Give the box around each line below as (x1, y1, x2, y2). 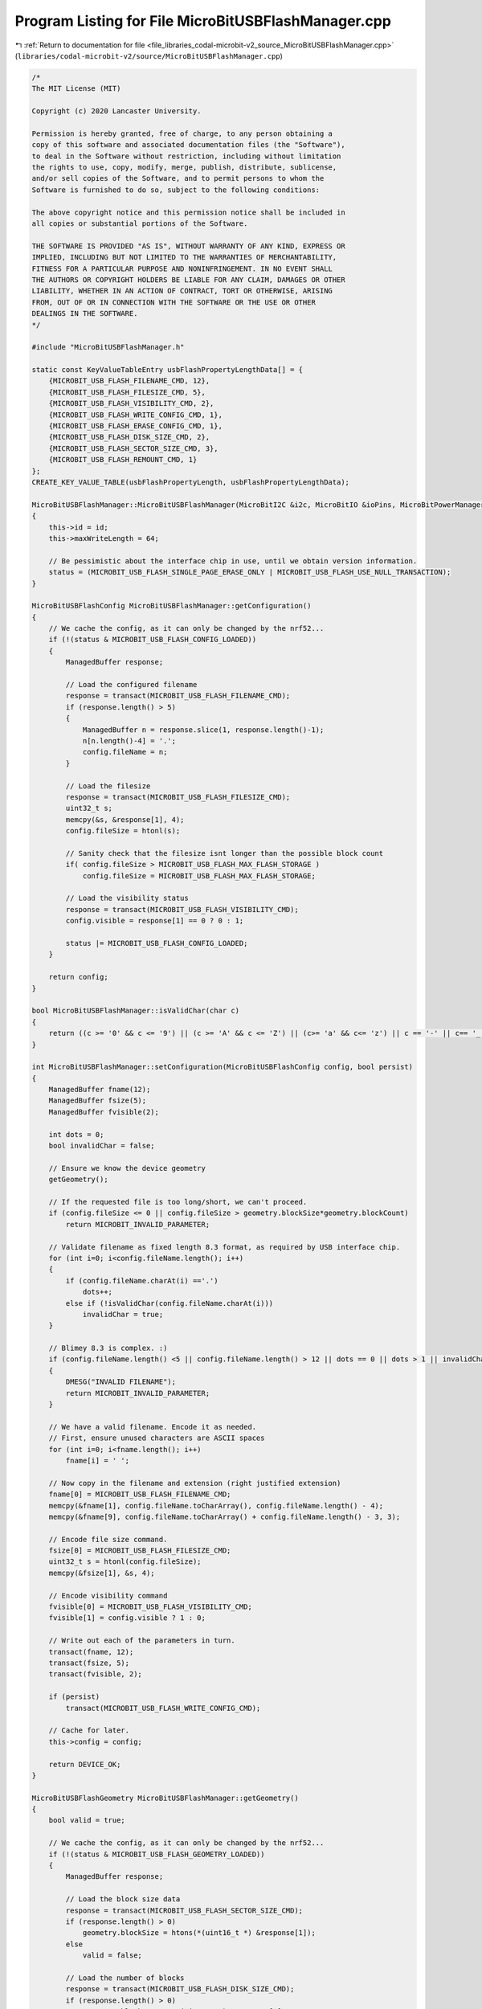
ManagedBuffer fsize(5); (48, 1096, 147, 1105)
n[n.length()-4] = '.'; (82, 736, 177, 745)
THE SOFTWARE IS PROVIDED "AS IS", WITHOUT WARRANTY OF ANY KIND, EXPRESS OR (31, 241, 345, 251)
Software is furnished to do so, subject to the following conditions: (31, 185, 321, 194)
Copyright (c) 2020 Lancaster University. (31, 107, 202, 116)
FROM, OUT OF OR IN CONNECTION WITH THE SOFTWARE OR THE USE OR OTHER (31, 297, 317, 307)
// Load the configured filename (65, 680, 198, 689)
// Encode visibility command (48, 1591, 168, 1600)
